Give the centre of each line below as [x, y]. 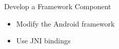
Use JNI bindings [43, 41]
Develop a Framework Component [58, 6]
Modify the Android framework [65, 23]
